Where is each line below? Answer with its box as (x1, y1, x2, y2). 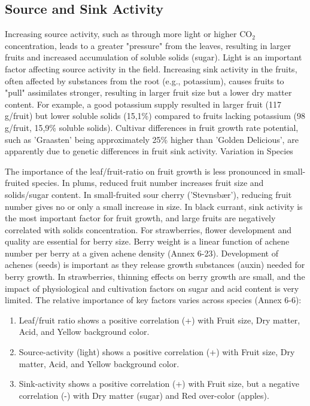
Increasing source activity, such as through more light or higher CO (5, 28, 253, 40)
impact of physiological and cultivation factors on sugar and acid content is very (5, 282, 299, 294)
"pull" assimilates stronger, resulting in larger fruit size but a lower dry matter (5, 86, 292, 99)
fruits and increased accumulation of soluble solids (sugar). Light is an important (5, 51, 302, 63)
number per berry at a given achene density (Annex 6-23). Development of (5, 246, 278, 259)
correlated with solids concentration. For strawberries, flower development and (5, 223, 292, 236)
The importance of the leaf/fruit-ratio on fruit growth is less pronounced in (5, 164, 281, 177)
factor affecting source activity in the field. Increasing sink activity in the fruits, (5, 62, 297, 75)
